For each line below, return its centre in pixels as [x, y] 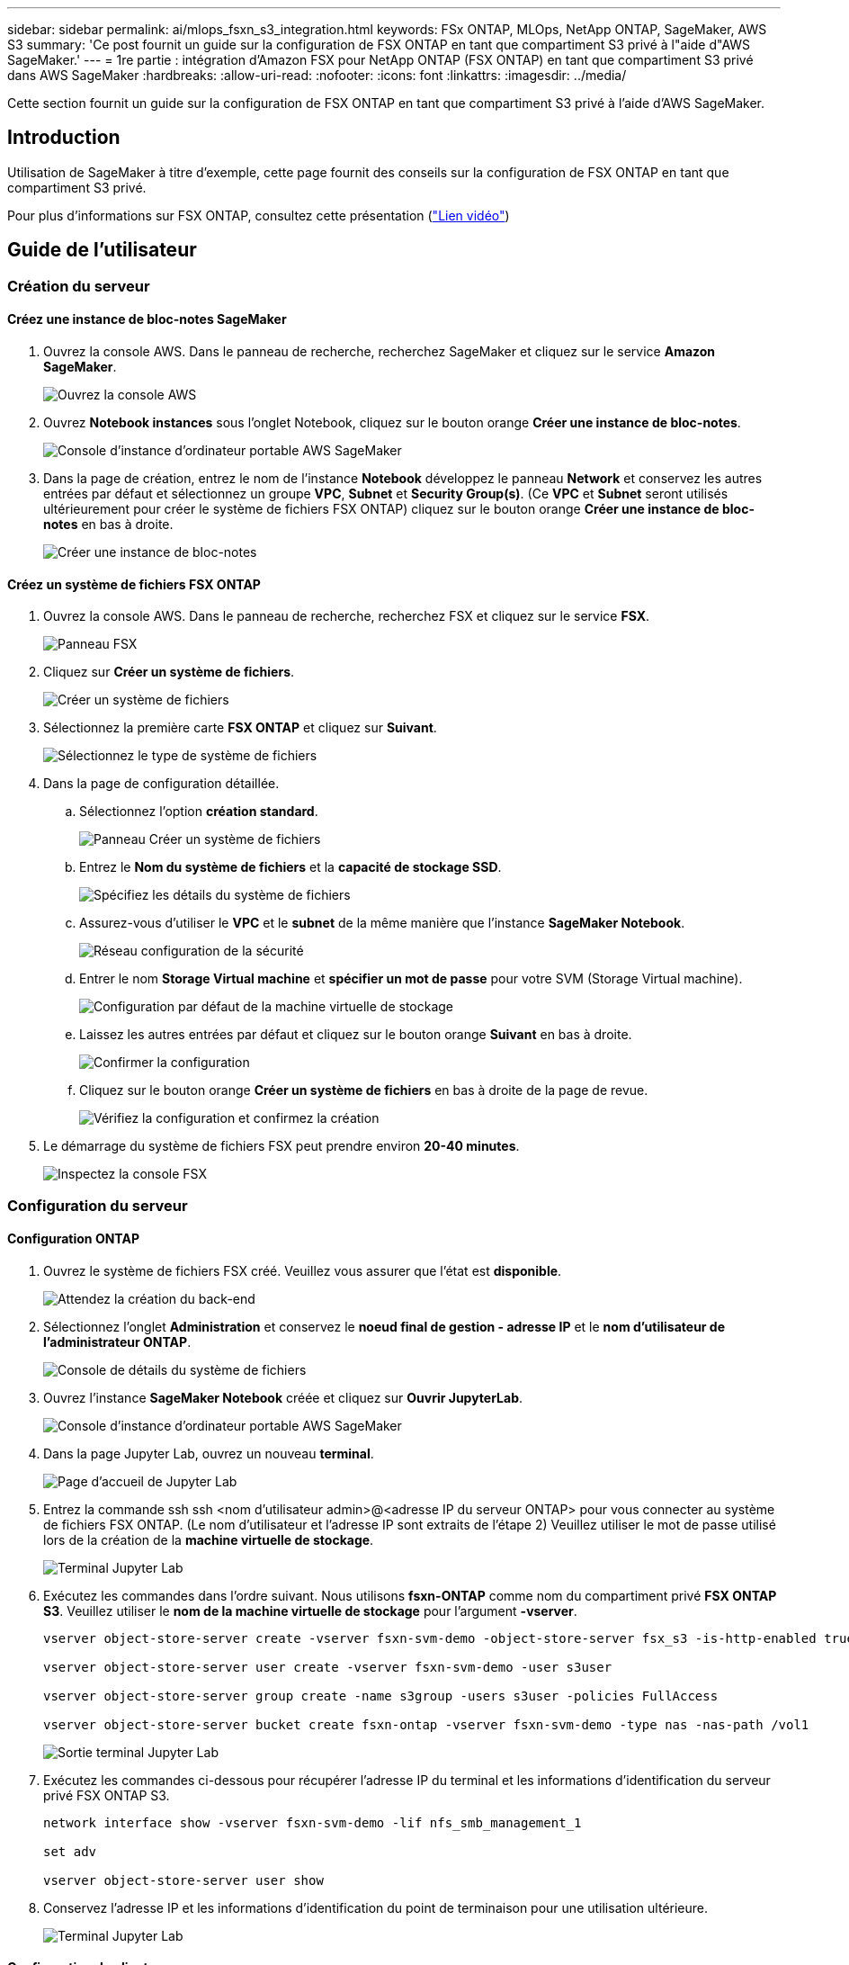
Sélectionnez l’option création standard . [199, 812]
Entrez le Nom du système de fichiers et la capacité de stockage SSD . [290, 867]
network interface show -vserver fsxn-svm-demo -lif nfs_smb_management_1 [313, 1822]
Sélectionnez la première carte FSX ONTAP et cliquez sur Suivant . [240, 728]
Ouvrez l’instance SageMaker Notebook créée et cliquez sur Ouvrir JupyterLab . [283, 1397]
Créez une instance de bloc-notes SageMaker [147, 319]
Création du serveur [79, 286]
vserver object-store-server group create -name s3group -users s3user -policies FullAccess [381, 1696]
